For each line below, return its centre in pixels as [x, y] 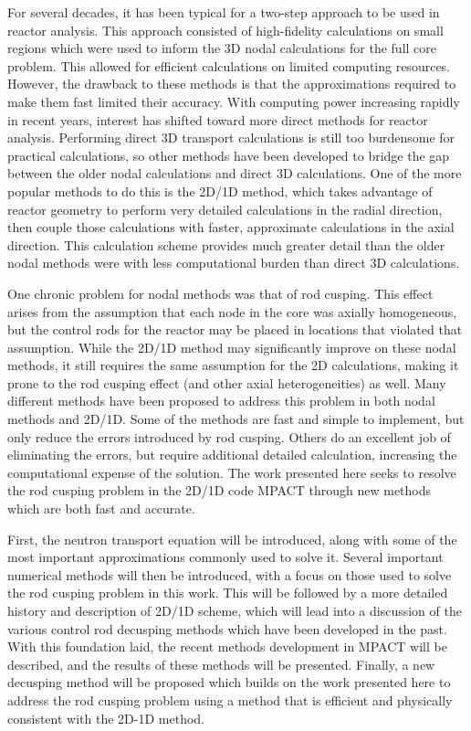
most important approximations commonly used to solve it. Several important [225, 557]
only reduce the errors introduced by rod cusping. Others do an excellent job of [229, 436]
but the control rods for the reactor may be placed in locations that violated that [235, 329]
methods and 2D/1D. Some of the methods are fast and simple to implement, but [236, 419]
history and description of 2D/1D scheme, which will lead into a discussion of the [235, 610]
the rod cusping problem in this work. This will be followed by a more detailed [228, 593]
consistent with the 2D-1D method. [106, 718]
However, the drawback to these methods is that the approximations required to [232, 84]
